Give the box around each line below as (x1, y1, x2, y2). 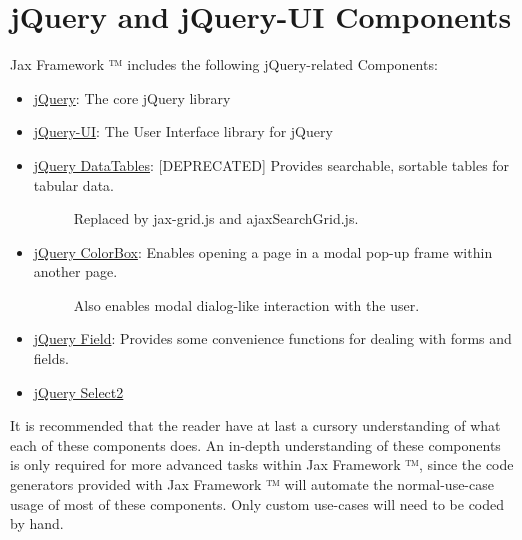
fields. (33, 348, 69, 369)
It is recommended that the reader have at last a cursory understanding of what (10, 415, 501, 436)
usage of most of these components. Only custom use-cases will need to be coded (10, 493, 505, 514)
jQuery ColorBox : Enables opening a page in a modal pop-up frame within (33, 241, 493, 262)
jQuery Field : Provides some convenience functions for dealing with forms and (33, 328, 512, 349)
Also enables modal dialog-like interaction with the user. (73, 294, 420, 315)
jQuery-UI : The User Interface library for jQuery (33, 121, 333, 142)
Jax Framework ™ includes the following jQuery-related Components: (10, 54, 438, 75)
